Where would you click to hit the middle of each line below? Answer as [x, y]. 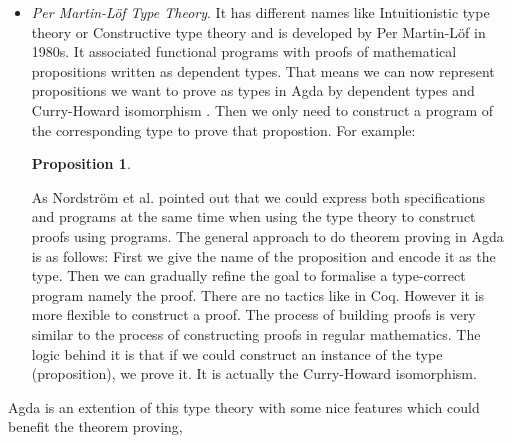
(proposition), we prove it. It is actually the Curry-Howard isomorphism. [254, 373]
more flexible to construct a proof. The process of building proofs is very [253, 314]
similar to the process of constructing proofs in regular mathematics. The [256, 333]
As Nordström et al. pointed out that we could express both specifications [258, 196]
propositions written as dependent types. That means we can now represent [263, 70]
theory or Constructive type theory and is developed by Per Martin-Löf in [258, 31]
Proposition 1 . [81, 163]
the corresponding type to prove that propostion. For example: [223, 129]
